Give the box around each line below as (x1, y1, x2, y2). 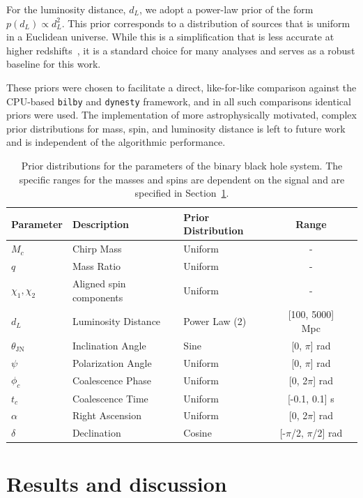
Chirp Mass (72, 241, 122, 256)
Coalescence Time (72, 391, 148, 405)
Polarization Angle (72, 355, 152, 370)
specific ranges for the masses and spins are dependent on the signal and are (19, 172, 345, 186)
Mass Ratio (72, 259, 121, 273)
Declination (72, 425, 121, 440)
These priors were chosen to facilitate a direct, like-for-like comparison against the (6, 80, 357, 94)
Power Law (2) (183, 314, 247, 329)
